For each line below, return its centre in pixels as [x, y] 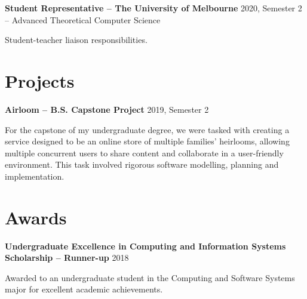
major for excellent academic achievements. [84, 289]
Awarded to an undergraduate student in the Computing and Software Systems [150, 277]
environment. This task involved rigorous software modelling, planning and [142, 164]
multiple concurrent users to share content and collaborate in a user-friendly [144, 152]
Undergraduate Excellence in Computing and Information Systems [145, 246]
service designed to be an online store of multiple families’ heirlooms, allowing [147, 141]
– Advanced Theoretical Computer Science [83, 19]
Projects [40, 80]
